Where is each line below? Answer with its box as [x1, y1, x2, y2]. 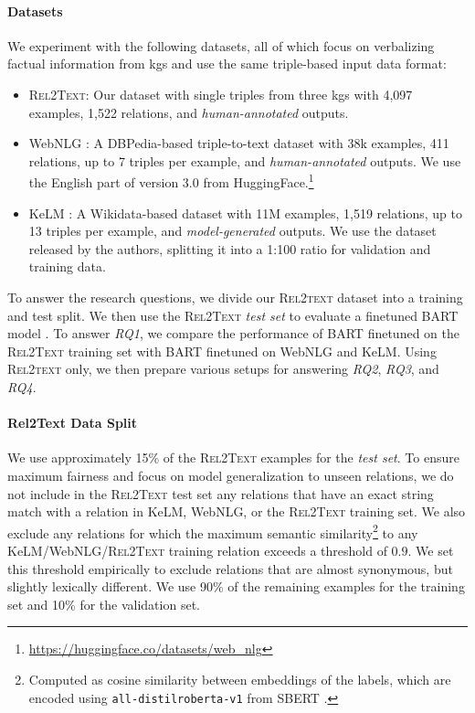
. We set [407, 540, 454, 559]
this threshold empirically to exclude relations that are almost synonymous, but [7, 559, 453, 578]
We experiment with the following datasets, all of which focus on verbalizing [7, 36, 435, 55]
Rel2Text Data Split [7, 413, 138, 432]
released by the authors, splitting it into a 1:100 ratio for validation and [28, 239, 431, 258]
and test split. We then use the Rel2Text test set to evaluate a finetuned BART [7, 305, 459, 325]
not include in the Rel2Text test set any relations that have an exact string [7, 484, 434, 503]
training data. [28, 257, 106, 276]
